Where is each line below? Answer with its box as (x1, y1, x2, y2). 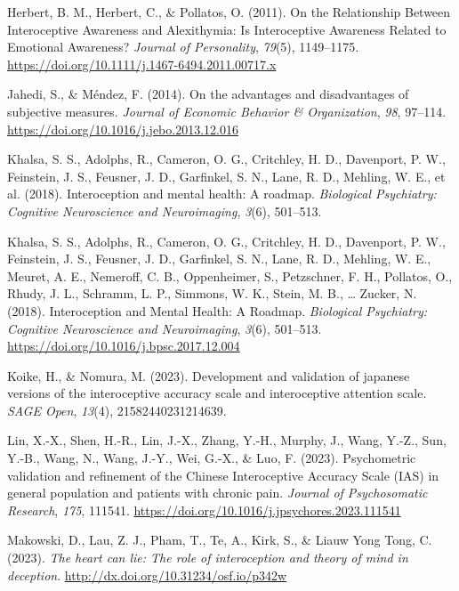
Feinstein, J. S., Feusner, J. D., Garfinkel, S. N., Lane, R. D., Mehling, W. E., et (7, 166, 446, 185)
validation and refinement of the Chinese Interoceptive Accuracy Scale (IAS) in (7, 466, 439, 484)
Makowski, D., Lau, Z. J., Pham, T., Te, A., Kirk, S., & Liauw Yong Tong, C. (7, 530, 432, 549)
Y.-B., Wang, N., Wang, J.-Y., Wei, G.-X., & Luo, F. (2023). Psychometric (7, 449, 416, 467)
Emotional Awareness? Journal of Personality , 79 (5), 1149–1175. (7, 37, 359, 56)
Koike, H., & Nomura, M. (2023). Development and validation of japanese (7, 366, 410, 385)
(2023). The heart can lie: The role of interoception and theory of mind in (7, 548, 408, 567)
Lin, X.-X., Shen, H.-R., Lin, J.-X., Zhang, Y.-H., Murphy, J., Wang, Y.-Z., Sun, (7, 431, 447, 449)
